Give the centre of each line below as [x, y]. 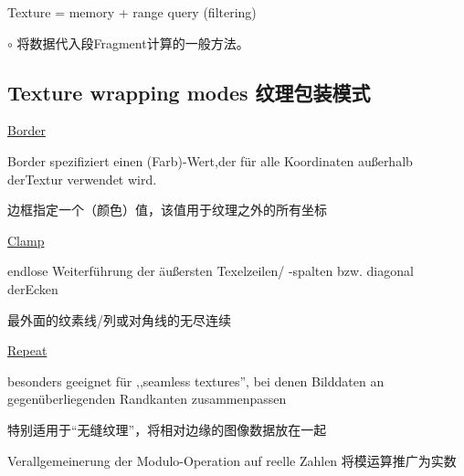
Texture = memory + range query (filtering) [132, 12]
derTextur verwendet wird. [82, 179]
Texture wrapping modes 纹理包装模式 [189, 92]
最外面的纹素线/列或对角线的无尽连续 [119, 319]
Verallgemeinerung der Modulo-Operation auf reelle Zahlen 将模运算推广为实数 [232, 460]
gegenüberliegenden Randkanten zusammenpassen [147, 399]
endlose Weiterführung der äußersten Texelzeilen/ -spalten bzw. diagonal [211, 271]
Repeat [27, 350]
